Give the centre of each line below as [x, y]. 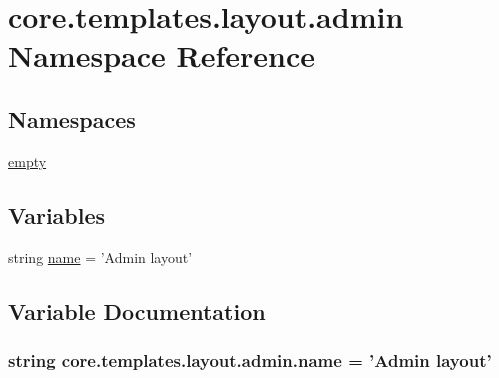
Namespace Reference [161, 55]
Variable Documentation [137, 310]
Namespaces [72, 118]
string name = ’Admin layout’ [100, 256]
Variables [57, 214]
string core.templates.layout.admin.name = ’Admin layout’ [250, 359]
